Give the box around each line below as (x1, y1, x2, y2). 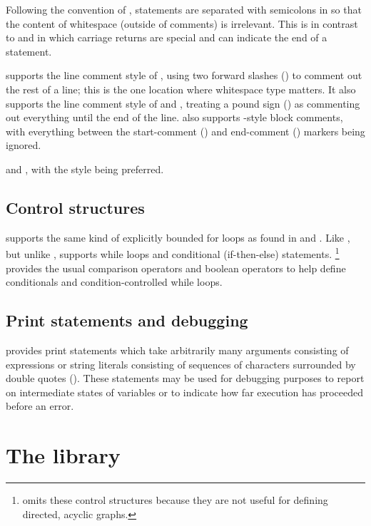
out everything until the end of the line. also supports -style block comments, (6, 110, 343, 125)
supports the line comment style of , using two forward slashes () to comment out (6, 68, 362, 83)
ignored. (6, 138, 41, 153)
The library (6, 440, 121, 470)
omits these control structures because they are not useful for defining (22, 493, 328, 507)
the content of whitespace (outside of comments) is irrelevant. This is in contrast (6, 16, 358, 31)
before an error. (6, 398, 74, 413)
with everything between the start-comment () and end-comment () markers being (6, 123, 365, 138)
